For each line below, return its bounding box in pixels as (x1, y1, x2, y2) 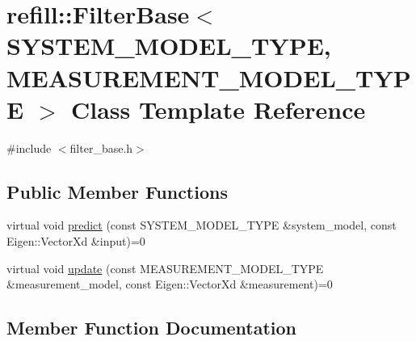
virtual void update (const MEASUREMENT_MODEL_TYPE (6, 259, 324, 276)
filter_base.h (69, 139, 133, 156)
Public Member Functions (6, 179, 228, 204)
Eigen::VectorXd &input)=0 (6, 233, 145, 250)
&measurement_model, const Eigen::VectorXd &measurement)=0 (6, 276, 333, 293)
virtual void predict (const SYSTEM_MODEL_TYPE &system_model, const (6, 217, 397, 234)
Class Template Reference (70, 92, 366, 125)
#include (6, 139, 52, 156)
